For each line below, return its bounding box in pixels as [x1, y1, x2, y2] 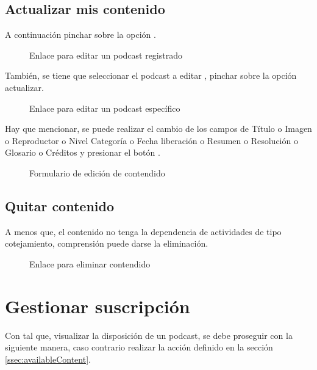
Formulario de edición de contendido [29, 166, 165, 179]
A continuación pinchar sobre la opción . [5, 28, 156, 41]
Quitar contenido [5, 196, 115, 215]
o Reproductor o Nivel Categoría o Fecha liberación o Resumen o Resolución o [5, 134, 298, 147]
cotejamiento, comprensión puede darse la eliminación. [5, 237, 208, 250]
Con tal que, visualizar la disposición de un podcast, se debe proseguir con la [5, 328, 293, 341]
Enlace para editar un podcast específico [29, 101, 180, 114]
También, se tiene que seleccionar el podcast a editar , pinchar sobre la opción [5, 69, 297, 82]
